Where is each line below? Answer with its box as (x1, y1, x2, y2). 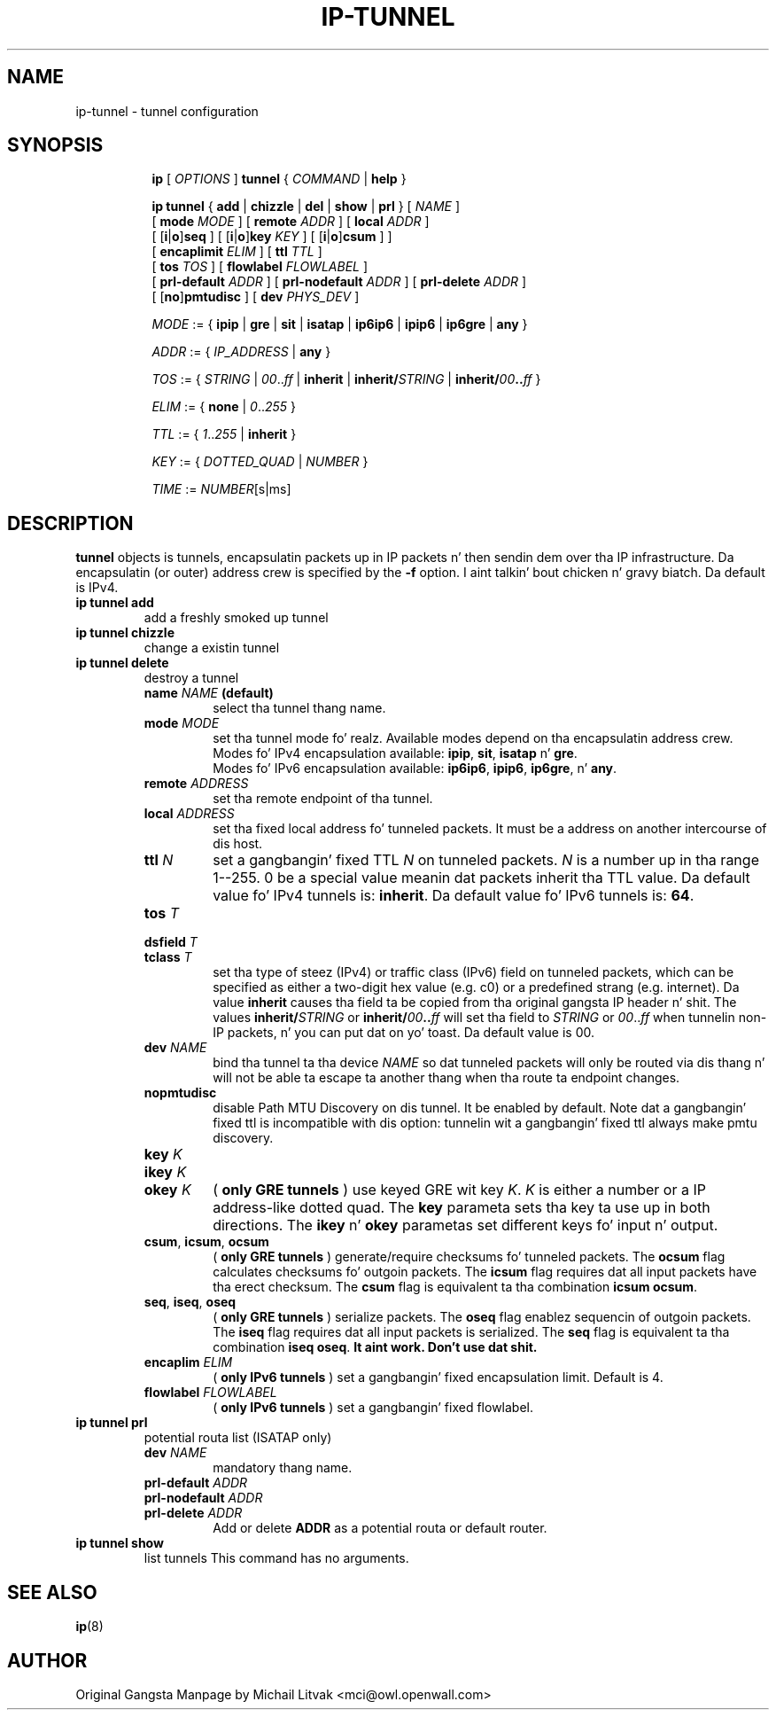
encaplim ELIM (144, 1354, 233, 1370)
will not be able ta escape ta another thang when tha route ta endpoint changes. (213, 1070, 680, 1086)
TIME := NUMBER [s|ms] (151, 481, 291, 497)
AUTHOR (7, 1649, 88, 1672)
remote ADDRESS (144, 776, 249, 792)
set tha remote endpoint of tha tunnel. (213, 791, 433, 807)
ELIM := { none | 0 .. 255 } (151, 399, 297, 415)
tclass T (144, 949, 192, 965)
